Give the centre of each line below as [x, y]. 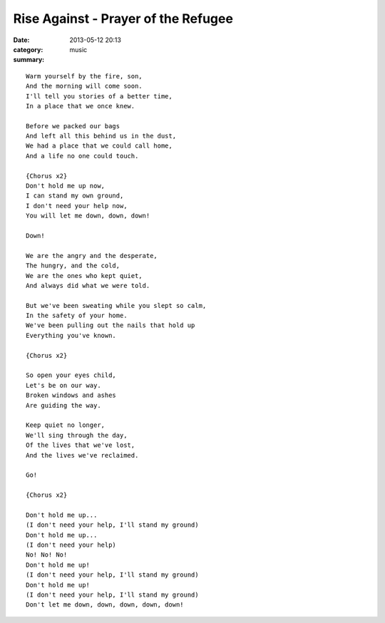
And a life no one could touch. [82, 156]
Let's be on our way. [63, 385]
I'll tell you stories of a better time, [99, 96]
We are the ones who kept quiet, [84, 276]
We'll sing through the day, [77, 435]
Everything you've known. [71, 335]
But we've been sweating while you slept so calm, [116, 305]
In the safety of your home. [77, 316]
